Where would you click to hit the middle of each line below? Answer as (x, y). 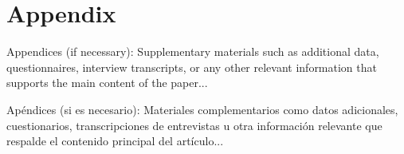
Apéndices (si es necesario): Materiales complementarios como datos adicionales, (202, 109)
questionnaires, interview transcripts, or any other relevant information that (192, 67)
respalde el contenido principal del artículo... (115, 141)
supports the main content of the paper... (107, 83)
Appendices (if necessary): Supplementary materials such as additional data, (193, 51)
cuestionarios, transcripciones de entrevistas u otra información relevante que (194, 125)
